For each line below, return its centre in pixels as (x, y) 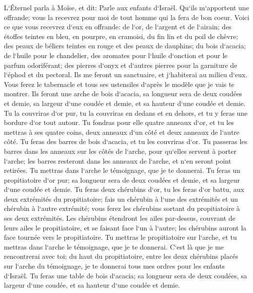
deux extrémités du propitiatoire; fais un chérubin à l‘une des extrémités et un (121, 199)
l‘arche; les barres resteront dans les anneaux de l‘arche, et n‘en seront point (118, 160)
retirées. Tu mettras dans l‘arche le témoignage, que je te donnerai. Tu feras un (122, 170)
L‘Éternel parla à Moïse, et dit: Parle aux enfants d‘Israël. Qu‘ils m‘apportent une (126, 7)
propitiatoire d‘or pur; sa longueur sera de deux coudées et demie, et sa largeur (122, 179)
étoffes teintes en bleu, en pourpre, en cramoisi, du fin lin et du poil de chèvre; (121, 36)
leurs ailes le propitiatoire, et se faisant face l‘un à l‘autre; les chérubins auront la (125, 227)
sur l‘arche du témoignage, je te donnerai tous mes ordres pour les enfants (114, 266)
